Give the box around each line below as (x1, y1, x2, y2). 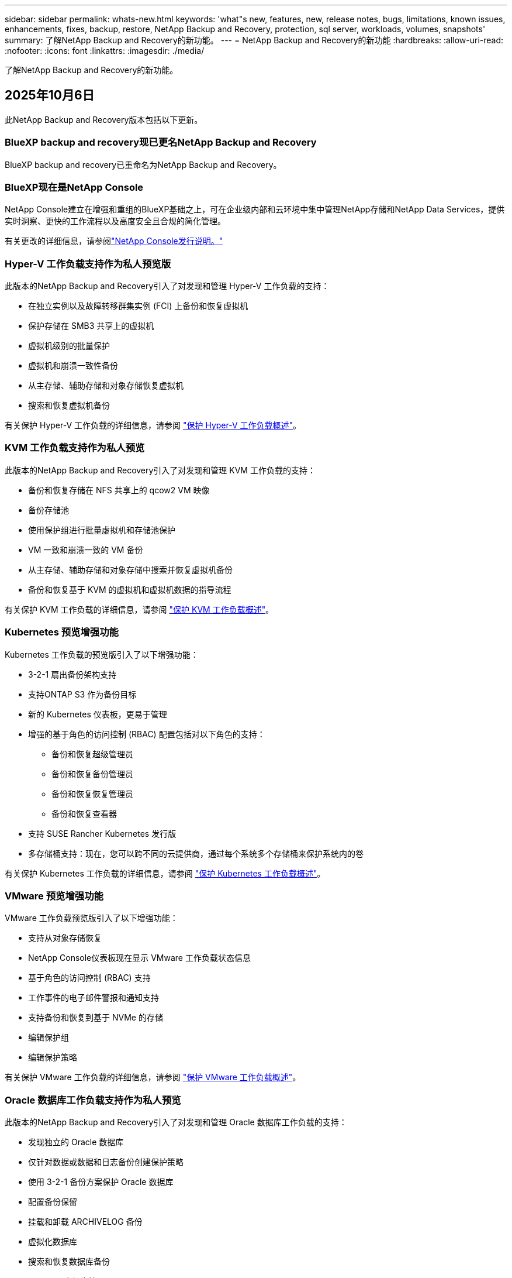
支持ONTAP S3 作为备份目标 (28, 689, 137, 699)
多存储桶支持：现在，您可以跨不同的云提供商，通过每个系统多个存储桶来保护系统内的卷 (28, 848, 364, 858)
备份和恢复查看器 (51, 808, 117, 819)
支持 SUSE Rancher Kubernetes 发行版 (28, 828, 177, 839)
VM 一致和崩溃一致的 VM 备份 (28, 544, 143, 555)
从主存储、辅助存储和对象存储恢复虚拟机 (28, 380, 184, 391)
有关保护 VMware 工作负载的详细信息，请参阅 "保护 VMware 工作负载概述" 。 (5, 1072, 301, 1083)
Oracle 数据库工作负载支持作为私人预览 (5, 1094, 181, 1106)
